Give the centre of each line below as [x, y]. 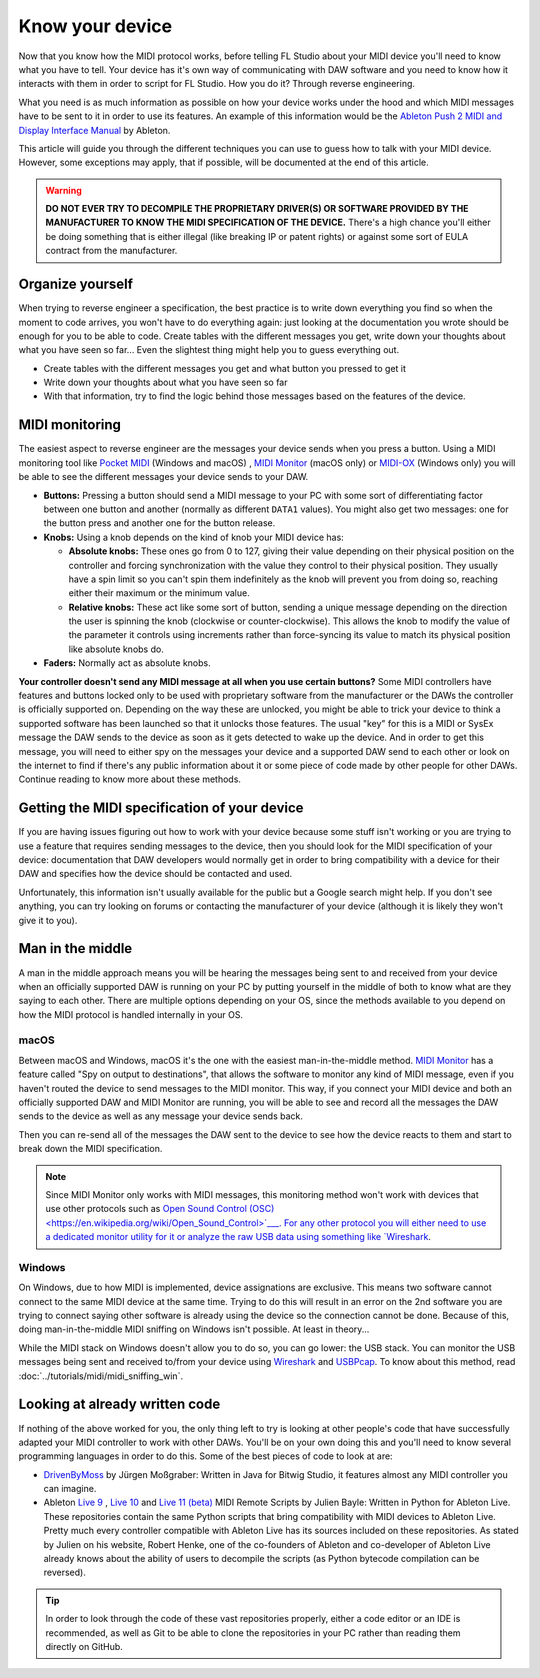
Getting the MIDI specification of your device [161, 808]
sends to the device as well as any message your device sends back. [161, 1116]
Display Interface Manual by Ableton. [94, 130]
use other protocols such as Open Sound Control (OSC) [160, 1209]
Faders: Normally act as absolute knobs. [127, 663]
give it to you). [48, 920]
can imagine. [70, 1489]
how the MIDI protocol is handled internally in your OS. [131, 1014]
